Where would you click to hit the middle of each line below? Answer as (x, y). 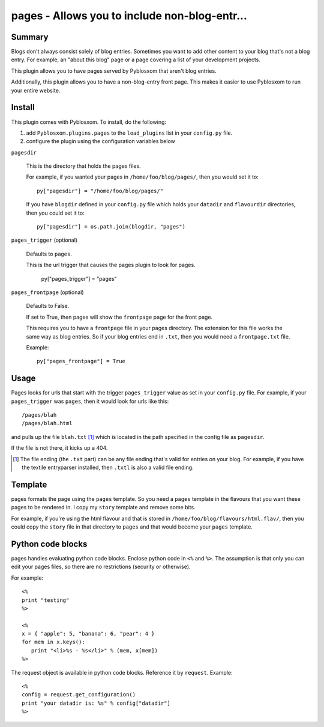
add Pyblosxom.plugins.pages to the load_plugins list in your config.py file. (129, 133)
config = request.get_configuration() (79, 695)
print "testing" (46, 600)
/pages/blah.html (47, 423)
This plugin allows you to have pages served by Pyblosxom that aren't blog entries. (114, 71)
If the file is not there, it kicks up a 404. (59, 448)
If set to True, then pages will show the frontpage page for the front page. (119, 317)
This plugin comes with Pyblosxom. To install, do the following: (89, 122)
